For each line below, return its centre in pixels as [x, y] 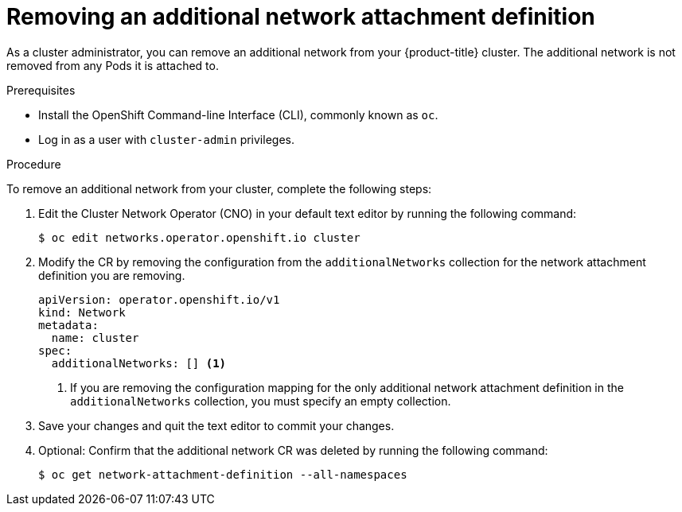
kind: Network [82, 312]
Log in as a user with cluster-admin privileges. [166, 139]
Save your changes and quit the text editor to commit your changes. [216, 425]
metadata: [68, 325]
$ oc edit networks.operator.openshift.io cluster [199, 237]
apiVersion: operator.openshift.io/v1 [159, 299]
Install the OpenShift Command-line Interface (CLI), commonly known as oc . [238, 114]
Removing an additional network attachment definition [301, 17]
